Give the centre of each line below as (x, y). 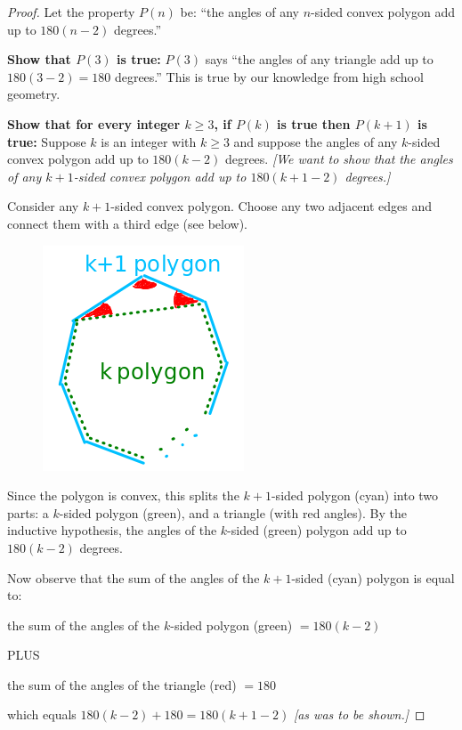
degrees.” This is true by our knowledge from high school (269, 76)
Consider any (43, 206)
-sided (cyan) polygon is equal (373, 577)
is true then (314, 123)
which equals (42, 714)
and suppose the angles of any (316, 141)
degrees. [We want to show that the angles (339, 159)
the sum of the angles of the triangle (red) (122, 684)
